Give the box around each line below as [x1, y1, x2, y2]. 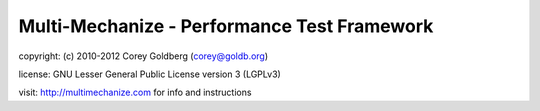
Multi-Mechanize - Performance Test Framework [18, 15, 434, 37]
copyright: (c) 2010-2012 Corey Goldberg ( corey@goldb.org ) [18, 50, 269, 62]
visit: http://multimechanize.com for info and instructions [18, 86, 252, 99]
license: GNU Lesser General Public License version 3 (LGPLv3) [18, 68, 282, 80]
